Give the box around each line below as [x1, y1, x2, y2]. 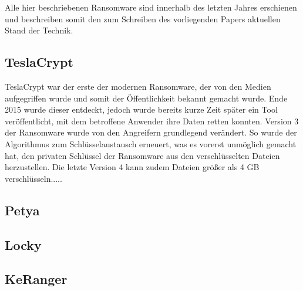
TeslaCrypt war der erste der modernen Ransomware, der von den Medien [5, 80, 271, 92]
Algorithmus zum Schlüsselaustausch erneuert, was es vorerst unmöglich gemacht [5, 137, 297, 150]
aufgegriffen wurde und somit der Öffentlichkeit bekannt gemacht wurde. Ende [5, 92, 288, 104]
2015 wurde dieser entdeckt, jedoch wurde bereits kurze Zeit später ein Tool [5, 103, 278, 116]
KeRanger [5, 270, 68, 288]
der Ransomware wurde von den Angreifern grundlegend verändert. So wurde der [5, 126, 297, 138]
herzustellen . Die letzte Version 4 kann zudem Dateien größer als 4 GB [5, 161, 260, 173]
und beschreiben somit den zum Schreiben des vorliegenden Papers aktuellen [5, 12, 281, 25]
